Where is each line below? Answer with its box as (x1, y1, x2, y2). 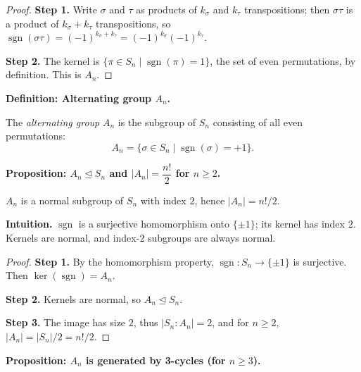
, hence (194, 192, 225, 207)
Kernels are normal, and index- (6, 230, 140, 244)
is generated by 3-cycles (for (86, 352, 226, 367)
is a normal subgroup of (20, 192, 124, 207)
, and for (212, 315, 249, 330)
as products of (136, 2, 197, 16)
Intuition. (6, 216, 53, 231)
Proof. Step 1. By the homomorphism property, (6, 254, 214, 268)
